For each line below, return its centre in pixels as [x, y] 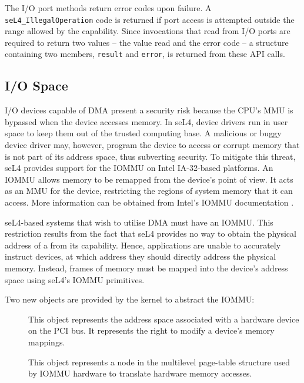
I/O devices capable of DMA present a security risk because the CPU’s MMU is [149, 110]
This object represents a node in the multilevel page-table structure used [159, 362]
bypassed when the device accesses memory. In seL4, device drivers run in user [146, 121]
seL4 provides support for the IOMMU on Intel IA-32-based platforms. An [139, 168]
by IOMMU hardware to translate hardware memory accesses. [140, 373]
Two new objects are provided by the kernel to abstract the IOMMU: [130, 299]
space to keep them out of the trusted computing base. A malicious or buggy [143, 133]
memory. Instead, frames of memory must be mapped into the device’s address [146, 268]
